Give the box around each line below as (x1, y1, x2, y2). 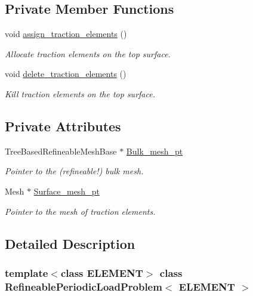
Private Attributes (5, 116, 121, 135)
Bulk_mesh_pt (126, 144, 183, 157)
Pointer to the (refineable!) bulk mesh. (5, 165, 144, 177)
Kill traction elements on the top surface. (5, 87, 155, 100)
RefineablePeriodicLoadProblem (5, 279, 162, 294)
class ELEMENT (60, 265, 143, 280)
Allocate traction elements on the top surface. (5, 47, 171, 60)
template (5, 265, 48, 280)
